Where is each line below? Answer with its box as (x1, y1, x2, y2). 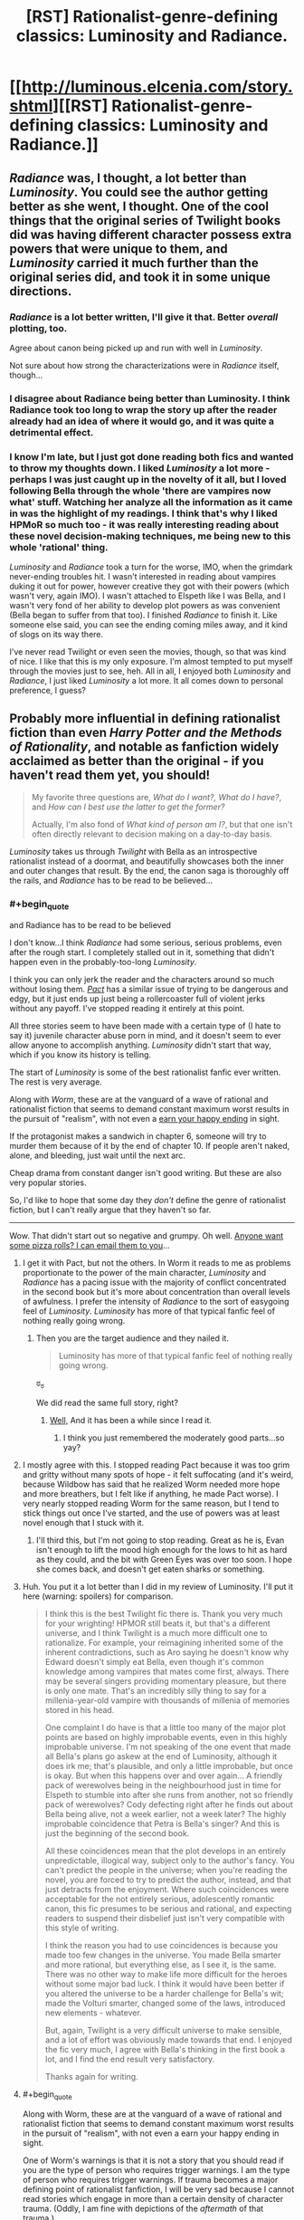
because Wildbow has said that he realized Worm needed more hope (22, 1478, 280, 1490)
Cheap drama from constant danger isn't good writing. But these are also (9, 1168, 282, 1179)
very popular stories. (9, 1177, 87, 1188)
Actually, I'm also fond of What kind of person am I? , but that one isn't (31, 818, 293, 829)
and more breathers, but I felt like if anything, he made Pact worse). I (22, 1488, 279, 1499)
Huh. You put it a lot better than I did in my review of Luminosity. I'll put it (22, 1582, 294, 1593)
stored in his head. (44, 1705, 115, 1716)
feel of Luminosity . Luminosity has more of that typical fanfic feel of (22, 1306, 276, 1316)
